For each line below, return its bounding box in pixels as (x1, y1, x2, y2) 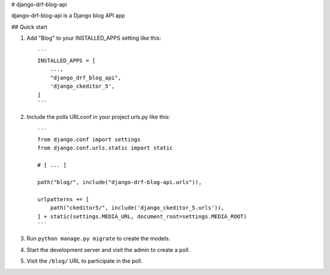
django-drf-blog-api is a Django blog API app (11, 12, 125, 20)
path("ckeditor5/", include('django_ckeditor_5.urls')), (50, 204, 224, 212)
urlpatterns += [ (37, 196, 89, 202)
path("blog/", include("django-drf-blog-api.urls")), (37, 179, 202, 186)
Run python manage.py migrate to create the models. (26, 235, 170, 242)
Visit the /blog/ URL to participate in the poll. (26, 257, 143, 265)
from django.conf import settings (37, 136, 141, 143)
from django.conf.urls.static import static (37, 145, 174, 152)
